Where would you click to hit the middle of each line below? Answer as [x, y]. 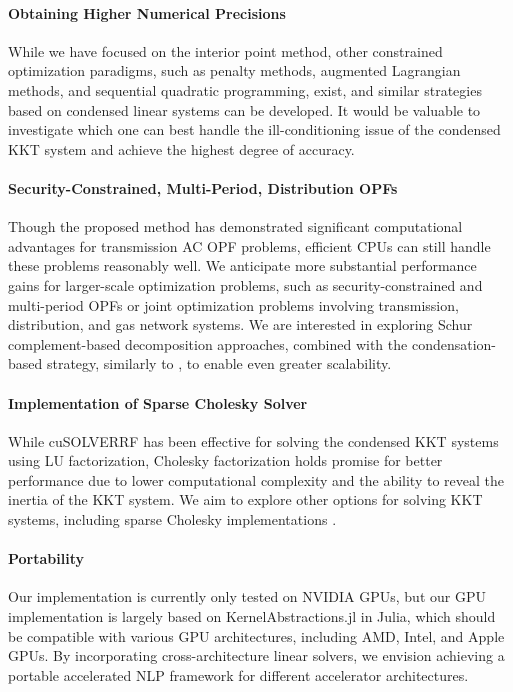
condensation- [453, 343]
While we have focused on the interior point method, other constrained [225, 50]
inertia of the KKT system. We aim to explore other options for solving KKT [245, 499]
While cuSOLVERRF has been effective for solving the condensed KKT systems [253, 440]
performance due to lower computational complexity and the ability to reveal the [256, 479]
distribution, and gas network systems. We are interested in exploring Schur [240, 324]
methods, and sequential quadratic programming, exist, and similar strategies [245, 89]
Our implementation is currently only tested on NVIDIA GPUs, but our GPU [247, 596]
